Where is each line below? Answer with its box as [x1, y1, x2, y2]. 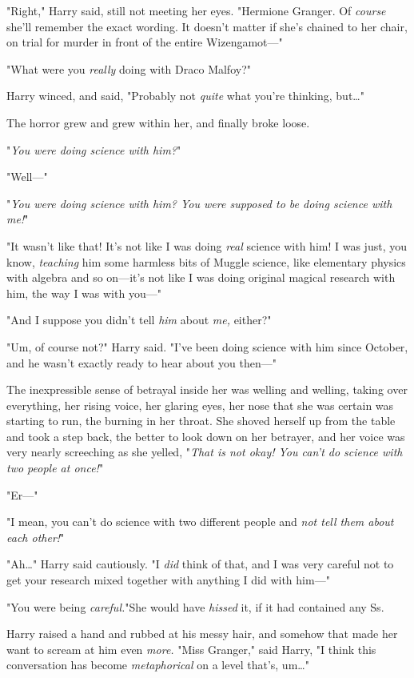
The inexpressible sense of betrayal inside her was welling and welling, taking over [6, 381, 408, 398]
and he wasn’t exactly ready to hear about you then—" [6, 354, 277, 371]
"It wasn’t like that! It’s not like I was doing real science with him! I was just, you [6, 237, 407, 254]
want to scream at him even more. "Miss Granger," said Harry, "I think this [6, 640, 376, 657]
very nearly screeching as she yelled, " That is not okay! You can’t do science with [6, 443, 403, 460]
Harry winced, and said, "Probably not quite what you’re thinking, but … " [6, 87, 364, 104]
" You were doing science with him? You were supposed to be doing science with [6, 195, 392, 211]
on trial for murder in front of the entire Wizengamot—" [6, 34, 283, 50]
